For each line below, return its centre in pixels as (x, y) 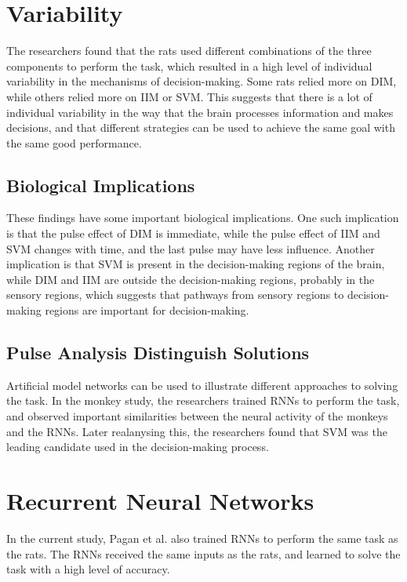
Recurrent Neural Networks (160, 500)
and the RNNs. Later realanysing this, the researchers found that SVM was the (197, 431)
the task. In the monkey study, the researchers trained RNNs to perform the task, (203, 400)
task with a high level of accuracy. (88, 569)
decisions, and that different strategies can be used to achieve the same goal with (201, 127)
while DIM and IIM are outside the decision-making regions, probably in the (191, 279)
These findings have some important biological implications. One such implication (203, 218)
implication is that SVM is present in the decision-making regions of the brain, (196, 264)
